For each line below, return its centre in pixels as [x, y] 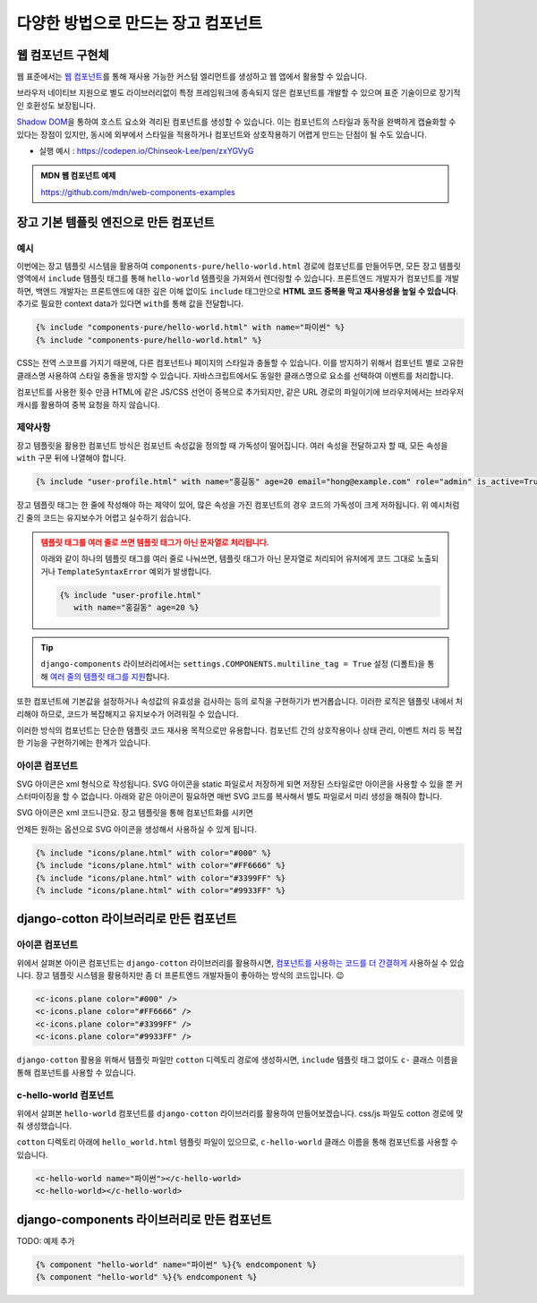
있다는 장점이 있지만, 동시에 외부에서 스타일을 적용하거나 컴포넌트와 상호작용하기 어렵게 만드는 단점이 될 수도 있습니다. [222, 134]
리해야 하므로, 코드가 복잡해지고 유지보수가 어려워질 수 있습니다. [128, 714]
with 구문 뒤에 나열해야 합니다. [72, 458]
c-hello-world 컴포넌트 [65, 1095]
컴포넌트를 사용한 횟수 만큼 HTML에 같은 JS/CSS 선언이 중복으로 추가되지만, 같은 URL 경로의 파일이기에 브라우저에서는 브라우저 [240, 392]
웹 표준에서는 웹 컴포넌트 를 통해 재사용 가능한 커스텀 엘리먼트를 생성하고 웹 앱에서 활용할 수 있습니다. [192, 77]
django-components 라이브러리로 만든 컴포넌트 [144, 1219]
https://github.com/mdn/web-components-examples [138, 192]
